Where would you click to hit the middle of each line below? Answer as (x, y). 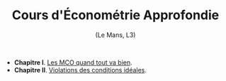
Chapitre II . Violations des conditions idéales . (80, 70)
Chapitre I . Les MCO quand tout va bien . (73, 62)
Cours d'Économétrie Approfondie (115, 15)
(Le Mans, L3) (115, 35)
